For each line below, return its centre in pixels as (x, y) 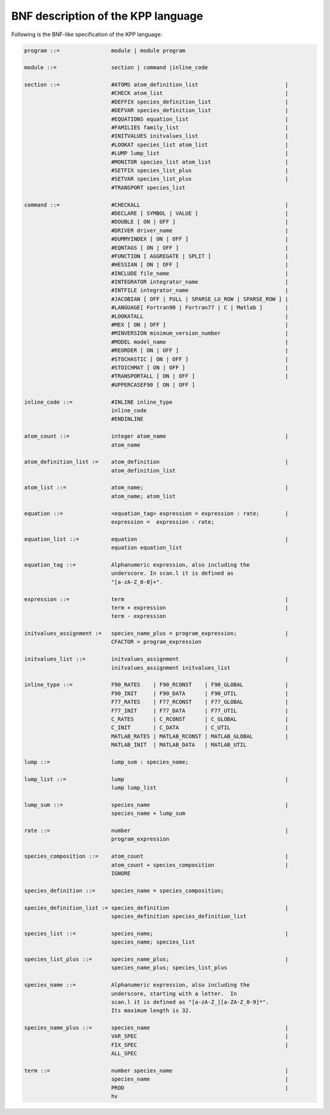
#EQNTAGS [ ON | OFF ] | (200, 248)
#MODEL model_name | (200, 342)
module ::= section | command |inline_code (116, 68)
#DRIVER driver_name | (200, 230)
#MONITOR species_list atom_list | (200, 162)
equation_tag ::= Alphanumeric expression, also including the (137, 565)
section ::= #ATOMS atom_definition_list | (156, 85)
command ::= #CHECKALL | (156, 205)
